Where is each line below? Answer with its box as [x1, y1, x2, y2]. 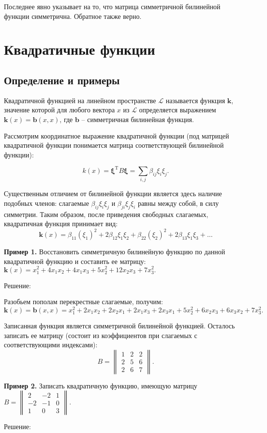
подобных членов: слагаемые [4, 198, 89, 208]
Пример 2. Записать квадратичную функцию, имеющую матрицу [4, 380, 197, 390]
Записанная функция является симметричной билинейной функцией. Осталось [4, 321, 235, 331]
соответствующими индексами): [4, 340, 98, 350]
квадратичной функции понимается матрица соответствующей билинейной [4, 140, 224, 150]
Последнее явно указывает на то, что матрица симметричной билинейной [4, 1, 221, 11]
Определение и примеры [4, 72, 120, 87]
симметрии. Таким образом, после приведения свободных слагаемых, [4, 209, 208, 219]
